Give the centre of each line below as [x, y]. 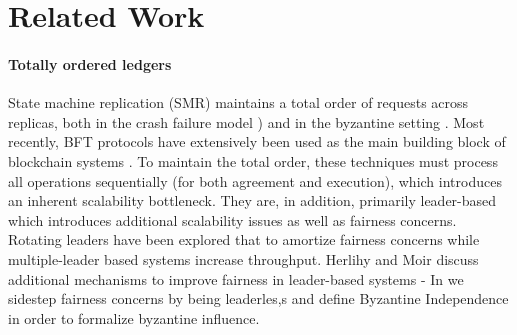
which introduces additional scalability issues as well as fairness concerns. [232, 219]
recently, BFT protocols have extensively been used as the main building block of [257, 141]
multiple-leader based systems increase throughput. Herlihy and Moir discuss [243, 258]
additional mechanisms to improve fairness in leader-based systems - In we [236, 278]
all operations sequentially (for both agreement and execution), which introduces [255, 180]
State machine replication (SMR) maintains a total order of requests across [238, 102]
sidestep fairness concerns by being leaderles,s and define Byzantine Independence [258, 298]
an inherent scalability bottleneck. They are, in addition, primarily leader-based [252, 200]
